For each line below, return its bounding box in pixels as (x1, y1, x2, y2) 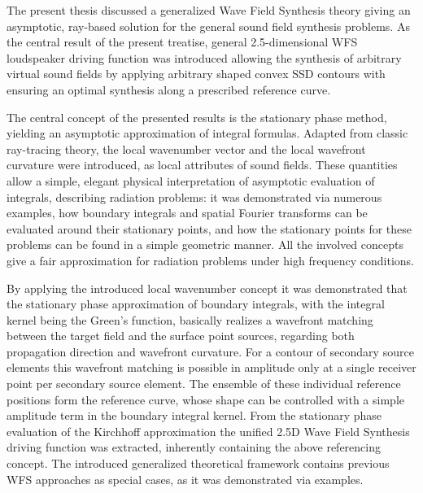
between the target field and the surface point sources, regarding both (7, 327, 355, 344)
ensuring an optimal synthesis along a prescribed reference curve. (7, 81, 331, 98)
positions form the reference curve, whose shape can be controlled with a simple (7, 390, 404, 408)
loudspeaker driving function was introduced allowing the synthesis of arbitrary (7, 49, 402, 66)
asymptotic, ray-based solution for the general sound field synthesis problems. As (7, 17, 410, 34)
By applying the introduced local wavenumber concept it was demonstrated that (7, 279, 408, 296)
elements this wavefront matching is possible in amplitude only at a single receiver (7, 359, 416, 376)
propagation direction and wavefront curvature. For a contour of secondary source (7, 342, 414, 360)
